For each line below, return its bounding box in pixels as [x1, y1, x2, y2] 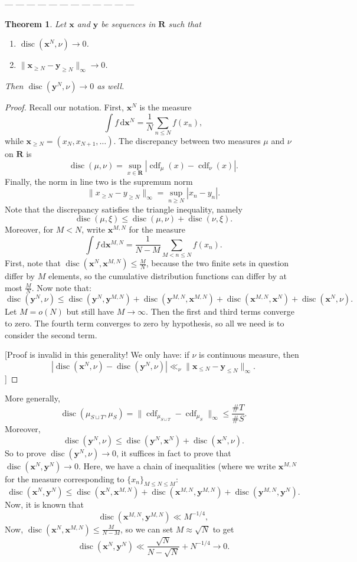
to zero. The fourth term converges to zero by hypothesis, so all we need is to [5, 317, 284, 329]
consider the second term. [5, 328, 97, 341]
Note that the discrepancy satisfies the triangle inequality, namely [5, 202, 243, 215]
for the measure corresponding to [5, 472, 125, 485]
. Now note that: [31, 281, 91, 293]
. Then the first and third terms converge [146, 305, 295, 318]
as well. [97, 79, 125, 92]
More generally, [5, 392, 60, 404]
